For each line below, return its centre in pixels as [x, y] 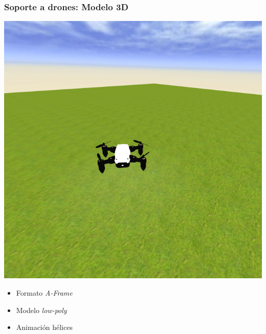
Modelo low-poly [41, 310]
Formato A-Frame [44, 293]
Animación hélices [44, 327]
